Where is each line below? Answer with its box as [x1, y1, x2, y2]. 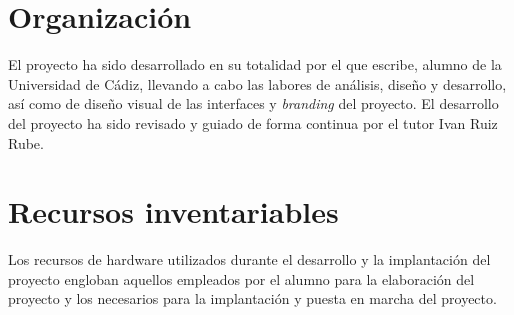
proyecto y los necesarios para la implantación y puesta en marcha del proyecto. [8, 288, 497, 309]
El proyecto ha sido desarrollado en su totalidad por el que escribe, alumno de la [8, 54, 502, 75]
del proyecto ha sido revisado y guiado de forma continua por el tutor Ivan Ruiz [8, 112, 498, 133]
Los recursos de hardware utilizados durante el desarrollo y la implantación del [8, 249, 491, 270]
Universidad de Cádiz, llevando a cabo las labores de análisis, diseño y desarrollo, [8, 73, 507, 94]
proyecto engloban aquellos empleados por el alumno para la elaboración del [8, 268, 475, 289]
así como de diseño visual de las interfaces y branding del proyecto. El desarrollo [8, 93, 499, 114]
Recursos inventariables [8, 191, 339, 232]
